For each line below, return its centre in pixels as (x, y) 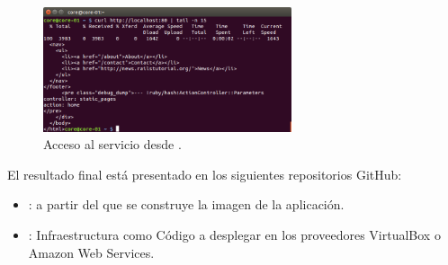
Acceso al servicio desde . (112, 144)
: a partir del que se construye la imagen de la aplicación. (186, 204)
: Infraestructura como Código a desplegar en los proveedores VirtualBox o (234, 234)
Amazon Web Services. (91, 252)
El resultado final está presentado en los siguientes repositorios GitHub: (205, 174)
